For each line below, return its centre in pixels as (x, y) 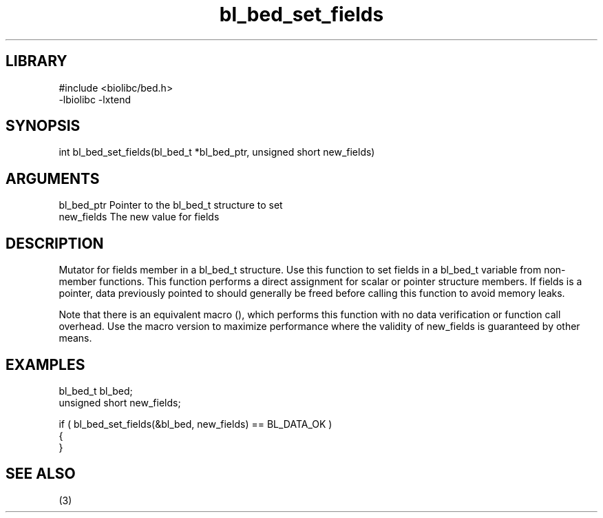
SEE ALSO (41, 474)
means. (75, 338)
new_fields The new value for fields (139, 217)
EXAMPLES (45, 364)
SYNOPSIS (43, 126)
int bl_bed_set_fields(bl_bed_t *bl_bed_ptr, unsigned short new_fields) (217, 152)
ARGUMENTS (53, 178)
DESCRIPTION (55, 243)
